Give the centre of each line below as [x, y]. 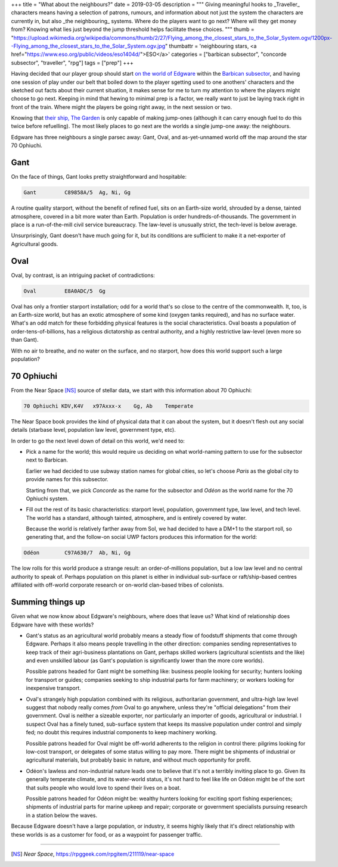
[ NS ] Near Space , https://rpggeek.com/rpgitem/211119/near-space [93, 854]
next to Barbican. [47, 460]
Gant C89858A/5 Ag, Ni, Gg [77, 193]
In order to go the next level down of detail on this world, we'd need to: [98, 441]
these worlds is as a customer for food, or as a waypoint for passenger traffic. [107, 834]
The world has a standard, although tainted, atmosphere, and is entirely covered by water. [136, 517]
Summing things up [48, 602]
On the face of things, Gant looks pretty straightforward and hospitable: [99, 177]
